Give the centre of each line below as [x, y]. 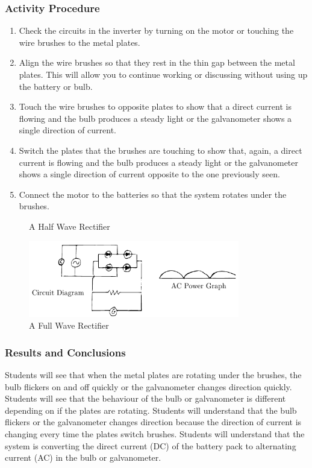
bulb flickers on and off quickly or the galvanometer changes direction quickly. [148, 386]
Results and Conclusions [65, 352]
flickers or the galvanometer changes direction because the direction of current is [153, 422]
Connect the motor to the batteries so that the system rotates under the [153, 194]
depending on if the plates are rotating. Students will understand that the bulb [151, 410]
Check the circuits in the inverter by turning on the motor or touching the [156, 30]
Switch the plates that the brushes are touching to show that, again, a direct [161, 150]
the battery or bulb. [56, 86]
